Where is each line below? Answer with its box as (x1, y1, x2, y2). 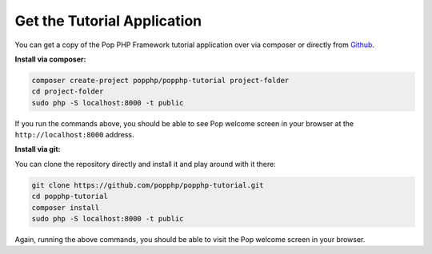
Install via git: (14, 145, 61, 154)
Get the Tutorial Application (14, 12, 202, 30)
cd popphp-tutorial (31, 192, 108, 201)
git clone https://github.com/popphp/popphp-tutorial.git (31, 181, 264, 189)
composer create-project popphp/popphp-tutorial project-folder (31, 76, 290, 85)
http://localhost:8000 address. (14, 130, 134, 140)
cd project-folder (31, 87, 104, 96)
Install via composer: (14, 54, 86, 64)
